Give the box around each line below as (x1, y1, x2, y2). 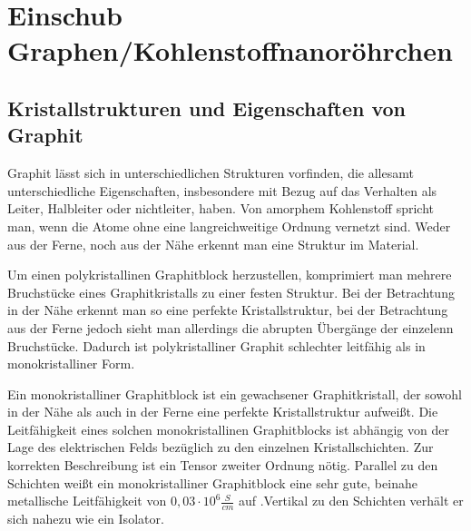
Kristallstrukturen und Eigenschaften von (7, 93, 407, 122)
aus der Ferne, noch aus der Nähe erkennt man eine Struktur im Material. (7, 234, 419, 253)
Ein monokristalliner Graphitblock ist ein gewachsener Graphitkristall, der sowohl (7, 384, 462, 403)
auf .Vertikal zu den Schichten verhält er (238, 491, 464, 510)
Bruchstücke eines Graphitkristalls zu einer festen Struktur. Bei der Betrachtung (7, 282, 455, 301)
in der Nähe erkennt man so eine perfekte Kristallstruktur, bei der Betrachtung (7, 300, 448, 320)
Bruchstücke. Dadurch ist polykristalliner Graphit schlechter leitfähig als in (7, 336, 426, 355)
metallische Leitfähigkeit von (7, 491, 167, 510)
